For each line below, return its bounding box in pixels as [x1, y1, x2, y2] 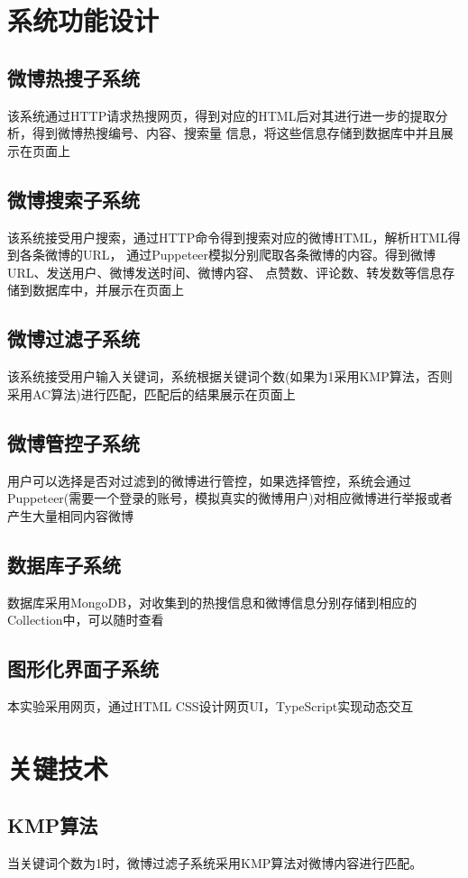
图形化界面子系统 [7, 654, 159, 682]
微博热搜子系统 [7, 63, 140, 91]
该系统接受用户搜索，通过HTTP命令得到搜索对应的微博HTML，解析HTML [7, 227, 448, 246]
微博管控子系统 [7, 428, 140, 456]
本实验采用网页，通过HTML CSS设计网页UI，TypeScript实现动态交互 [7, 696, 414, 715]
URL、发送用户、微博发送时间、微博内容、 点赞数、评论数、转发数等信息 [7, 262, 443, 281]
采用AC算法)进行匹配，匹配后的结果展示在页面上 [7, 384, 296, 403]
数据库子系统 [7, 550, 121, 578]
